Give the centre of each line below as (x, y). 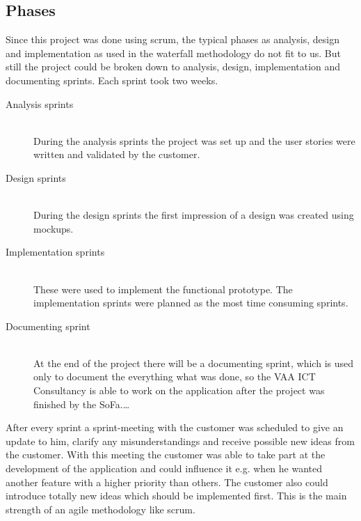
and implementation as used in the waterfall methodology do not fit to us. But (173, 53)
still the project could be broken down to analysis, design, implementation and (173, 67)
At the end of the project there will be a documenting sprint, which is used (194, 363)
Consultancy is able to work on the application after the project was (179, 390)
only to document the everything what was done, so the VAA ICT (175, 376)
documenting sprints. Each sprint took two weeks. (112, 80)
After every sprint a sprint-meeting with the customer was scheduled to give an (175, 427)
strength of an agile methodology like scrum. (101, 509)
